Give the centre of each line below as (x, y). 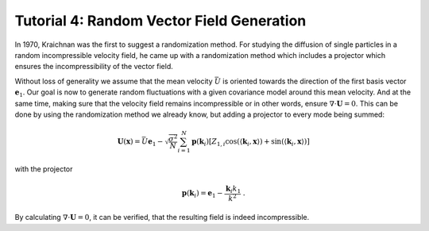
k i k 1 (233, 189)
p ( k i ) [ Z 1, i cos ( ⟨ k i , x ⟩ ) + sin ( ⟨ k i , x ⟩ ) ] (251, 142)
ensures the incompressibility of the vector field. (94, 67)
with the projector (44, 169)
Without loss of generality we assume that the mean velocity (114, 81)
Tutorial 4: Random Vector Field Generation (160, 21)
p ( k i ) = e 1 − (202, 194)
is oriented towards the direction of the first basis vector (315, 81)
